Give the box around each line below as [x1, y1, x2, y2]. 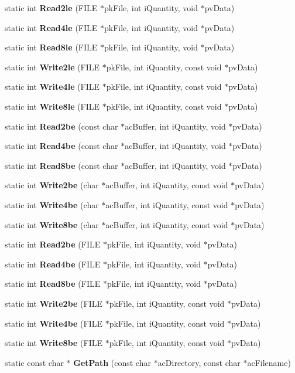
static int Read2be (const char [5, 120, 118, 132]
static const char [5, 356, 64, 368]
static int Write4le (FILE [5, 80, 100, 93]
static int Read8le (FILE [5, 41, 98, 53]
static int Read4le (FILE [5, 21, 98, 33]
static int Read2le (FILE [5, 2, 98, 13]
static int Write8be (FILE [5, 337, 103, 349]
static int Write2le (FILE [5, 60, 100, 73]
